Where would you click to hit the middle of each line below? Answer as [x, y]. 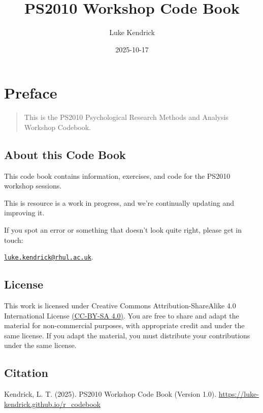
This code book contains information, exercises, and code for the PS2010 [117, 176]
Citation [26, 373]
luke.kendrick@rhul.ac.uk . [49, 257]
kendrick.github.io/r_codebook [52, 404]
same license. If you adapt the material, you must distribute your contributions [127, 335]
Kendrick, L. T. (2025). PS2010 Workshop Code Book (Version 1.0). [110, 394]
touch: [14, 240]
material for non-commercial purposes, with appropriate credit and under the [124, 325]
